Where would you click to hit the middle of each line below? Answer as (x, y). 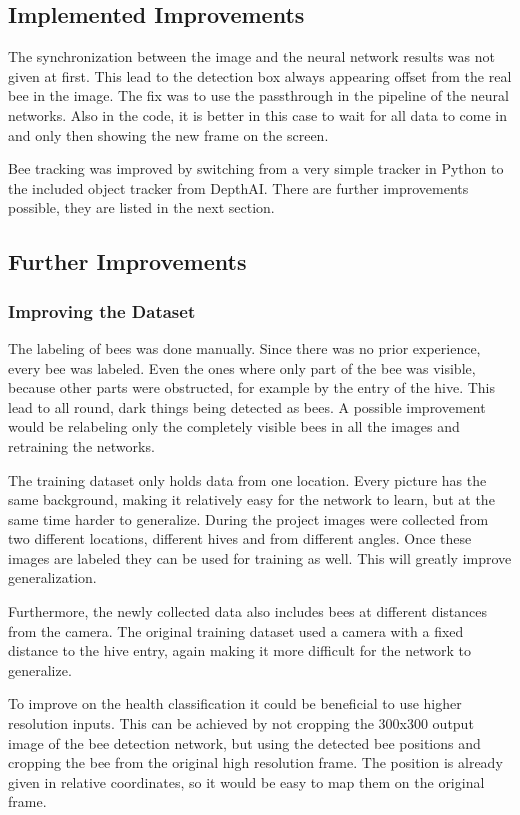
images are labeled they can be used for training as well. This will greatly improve (260, 557)
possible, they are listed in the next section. (141, 207)
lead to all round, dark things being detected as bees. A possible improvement (247, 406)
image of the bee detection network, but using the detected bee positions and (244, 742)
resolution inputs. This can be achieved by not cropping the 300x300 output (241, 723)
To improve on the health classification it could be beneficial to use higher (235, 703)
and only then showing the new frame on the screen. (168, 134)
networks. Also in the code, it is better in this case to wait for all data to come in (258, 114)
